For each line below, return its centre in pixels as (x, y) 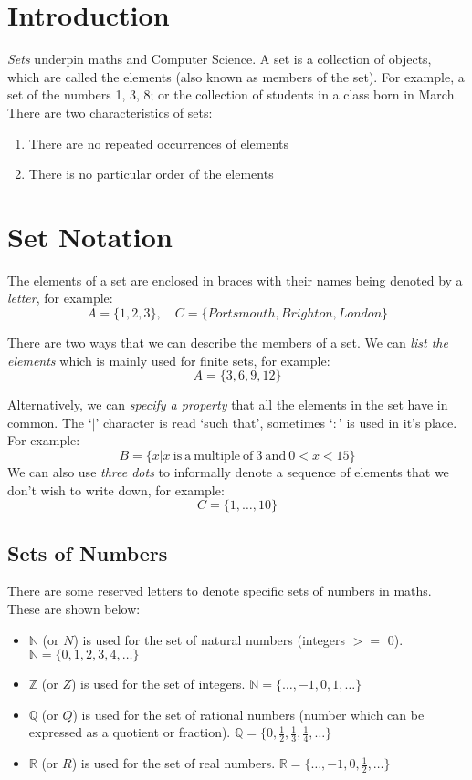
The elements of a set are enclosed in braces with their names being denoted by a (235, 280)
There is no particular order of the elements (151, 174)
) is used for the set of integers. (158, 684)
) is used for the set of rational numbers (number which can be (248, 714)
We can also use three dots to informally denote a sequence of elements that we (228, 471)
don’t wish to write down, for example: (116, 489)
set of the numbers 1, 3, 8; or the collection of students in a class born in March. (233, 94)
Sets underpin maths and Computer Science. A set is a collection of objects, (220, 59)
